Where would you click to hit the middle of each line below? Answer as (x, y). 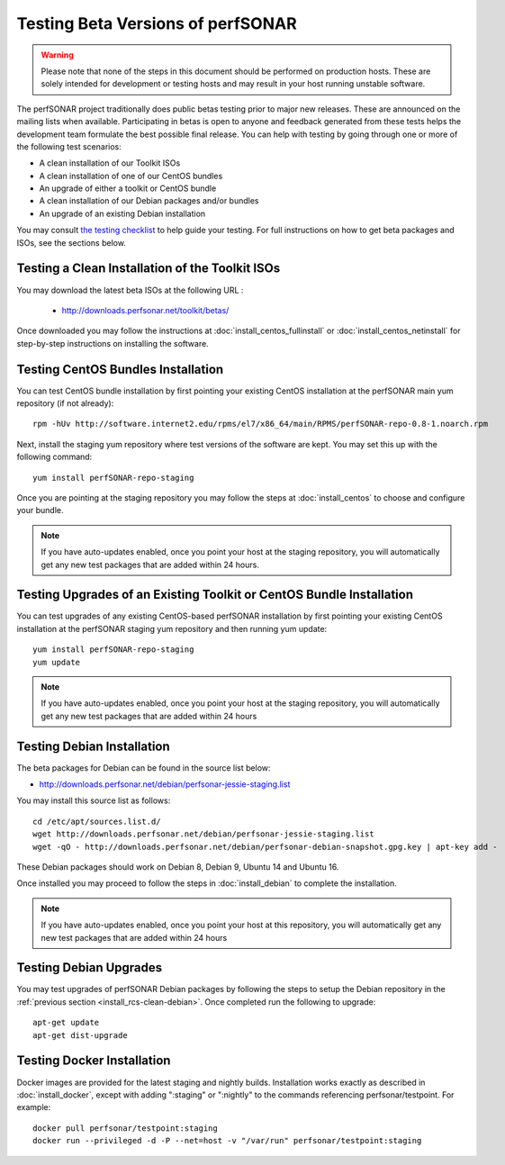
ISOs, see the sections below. (71, 242)
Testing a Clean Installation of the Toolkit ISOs (149, 269)
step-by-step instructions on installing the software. (113, 343)
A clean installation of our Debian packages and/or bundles (149, 201)
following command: (54, 457)
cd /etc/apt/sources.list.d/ (97, 821)
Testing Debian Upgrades (90, 968)
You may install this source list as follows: (94, 800)
